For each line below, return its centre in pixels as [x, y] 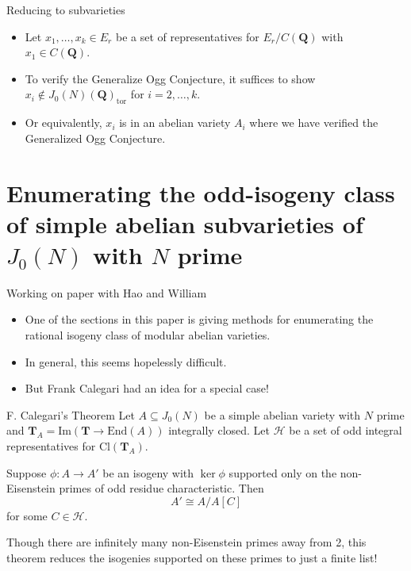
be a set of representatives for [187, 36]
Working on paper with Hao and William [107, 292]
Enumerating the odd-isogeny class [201, 192]
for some [27, 515]
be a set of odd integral [346, 430]
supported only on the [283, 472]
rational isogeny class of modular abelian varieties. [148, 335]
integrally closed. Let [219, 430]
